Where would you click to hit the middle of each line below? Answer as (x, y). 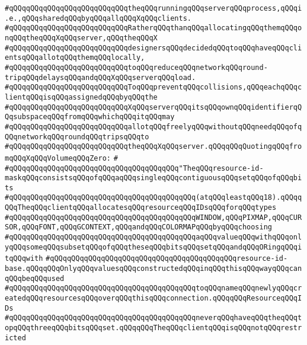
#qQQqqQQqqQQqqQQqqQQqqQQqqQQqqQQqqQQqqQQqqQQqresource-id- (167, 259)
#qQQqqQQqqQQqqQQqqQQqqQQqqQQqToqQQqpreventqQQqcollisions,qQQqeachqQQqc (153, 87)
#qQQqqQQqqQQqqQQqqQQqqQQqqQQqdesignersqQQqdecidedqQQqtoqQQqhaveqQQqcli (153, 48)
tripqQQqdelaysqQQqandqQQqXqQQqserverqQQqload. (100, 77)
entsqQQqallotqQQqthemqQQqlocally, (75, 58)
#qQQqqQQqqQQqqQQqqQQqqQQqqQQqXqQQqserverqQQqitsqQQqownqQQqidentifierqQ (153, 107)
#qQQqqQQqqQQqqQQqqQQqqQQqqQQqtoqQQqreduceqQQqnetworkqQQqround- (136, 67)
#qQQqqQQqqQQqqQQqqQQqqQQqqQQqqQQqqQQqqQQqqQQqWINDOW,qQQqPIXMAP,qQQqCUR (153, 217)
